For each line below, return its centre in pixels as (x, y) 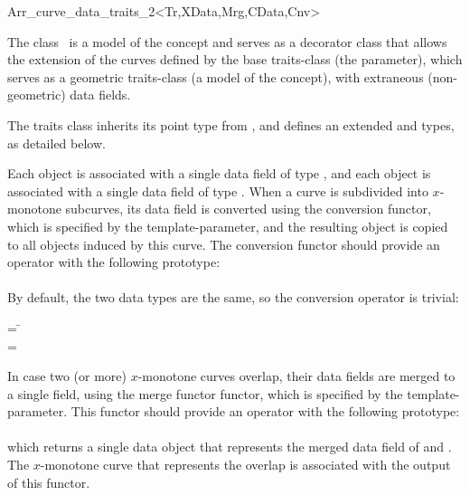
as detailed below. (56, 143)
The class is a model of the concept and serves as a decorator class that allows (227, 41)
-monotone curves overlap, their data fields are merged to (296, 376)
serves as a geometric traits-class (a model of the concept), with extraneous (216, 76)
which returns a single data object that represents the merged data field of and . (230, 447)
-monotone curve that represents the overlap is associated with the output (245, 465)
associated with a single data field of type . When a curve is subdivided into (218, 190)
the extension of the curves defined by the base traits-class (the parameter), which (235, 59)
